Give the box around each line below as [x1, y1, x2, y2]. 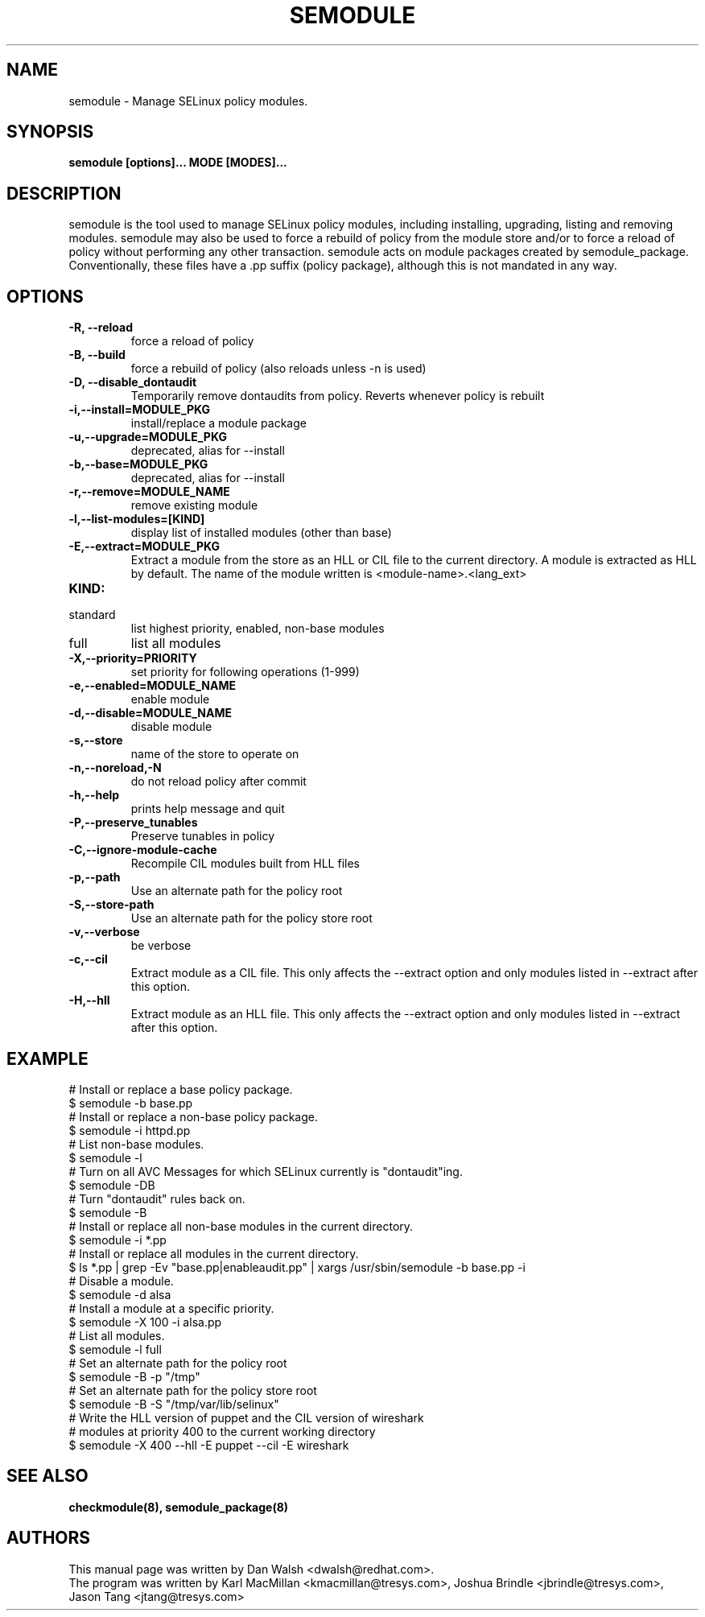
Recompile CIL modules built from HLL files [130, 856, 360, 871]
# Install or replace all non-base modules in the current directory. [68, 1219, 414, 1233]
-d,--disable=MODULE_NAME [68, 706, 233, 720]
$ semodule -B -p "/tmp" [68, 1369, 200, 1384]
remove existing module [130, 498, 258, 513]
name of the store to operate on [130, 747, 299, 761]
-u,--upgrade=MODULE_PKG [68, 430, 227, 444]
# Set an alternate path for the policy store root [68, 1383, 317, 1397]
